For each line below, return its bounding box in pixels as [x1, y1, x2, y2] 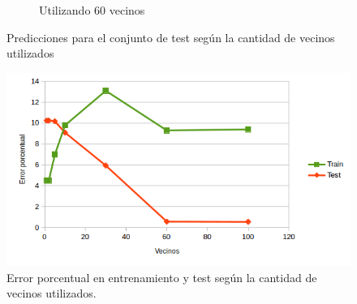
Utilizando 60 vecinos [39, 2, 145, 18]
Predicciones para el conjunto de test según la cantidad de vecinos [6, 28, 335, 45]
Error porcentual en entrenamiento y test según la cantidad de [6, 268, 317, 285]
